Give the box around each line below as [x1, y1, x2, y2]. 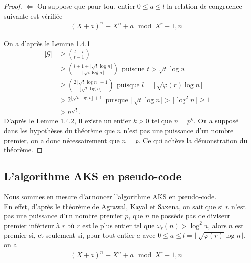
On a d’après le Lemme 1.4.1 [4, 38, 91, 48]
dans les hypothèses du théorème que [4, 125, 115, 135]
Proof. [4, 1, 22, 11]
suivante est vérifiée [4, 10, 63, 21]
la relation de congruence [167, 1, 242, 11]
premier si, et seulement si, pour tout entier [4, 230, 135, 240]
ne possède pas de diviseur [152, 211, 231, 221]
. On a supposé [193, 116, 239, 126]
